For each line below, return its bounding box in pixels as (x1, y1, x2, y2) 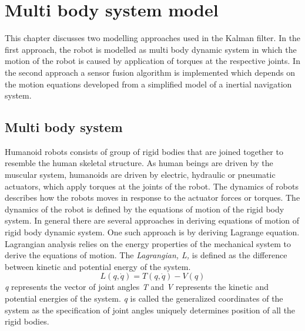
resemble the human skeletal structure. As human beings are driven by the (5, 157, 273, 169)
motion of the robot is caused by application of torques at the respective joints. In (5, 55, 300, 67)
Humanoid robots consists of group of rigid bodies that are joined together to (5, 145, 283, 157)
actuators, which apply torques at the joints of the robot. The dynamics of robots (5, 180, 299, 192)
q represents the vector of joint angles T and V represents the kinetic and (5, 281, 269, 293)
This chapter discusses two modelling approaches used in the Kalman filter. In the (5, 32, 301, 44)
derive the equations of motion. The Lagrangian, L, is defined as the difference (5, 249, 287, 261)
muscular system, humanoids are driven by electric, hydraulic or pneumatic (5, 168, 276, 181)
